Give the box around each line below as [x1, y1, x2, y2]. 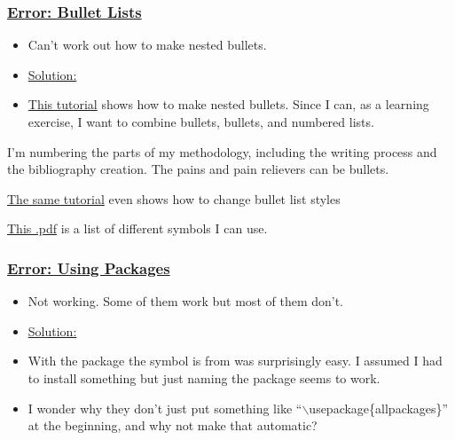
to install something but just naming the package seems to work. [27, 368, 380, 387]
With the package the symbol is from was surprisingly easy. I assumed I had [27, 351, 443, 370]
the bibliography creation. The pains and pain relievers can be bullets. [7, 160, 389, 178]
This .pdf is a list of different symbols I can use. [7, 219, 268, 238]
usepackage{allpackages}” [309, 398, 449, 417]
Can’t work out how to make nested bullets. [27, 35, 267, 54]
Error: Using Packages [7, 256, 170, 279]
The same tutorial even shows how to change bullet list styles [7, 189, 341, 208]
